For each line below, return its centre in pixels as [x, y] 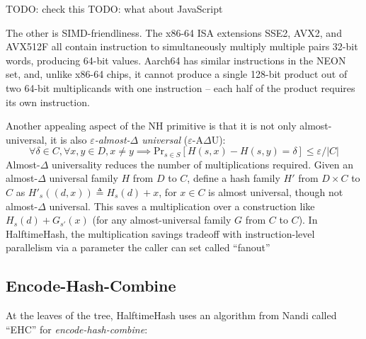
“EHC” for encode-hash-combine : [77, 329]
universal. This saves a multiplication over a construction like [182, 206]
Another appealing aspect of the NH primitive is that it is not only [151, 126]
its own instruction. [48, 102]
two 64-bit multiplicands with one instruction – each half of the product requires [181, 87]
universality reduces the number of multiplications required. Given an [203, 164]
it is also [69, 139]
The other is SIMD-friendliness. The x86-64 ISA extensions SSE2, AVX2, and [174, 32]
